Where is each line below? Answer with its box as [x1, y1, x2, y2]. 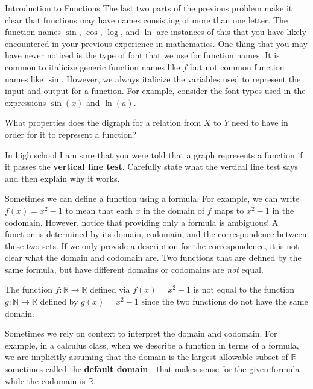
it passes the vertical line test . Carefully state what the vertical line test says [5, 160, 299, 173]
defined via [90, 283, 130, 296]
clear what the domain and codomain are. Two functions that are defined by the [5, 251, 302, 264]
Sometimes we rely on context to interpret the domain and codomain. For [5, 327, 277, 340]
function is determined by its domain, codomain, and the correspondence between [5, 228, 307, 240]
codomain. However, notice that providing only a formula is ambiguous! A [5, 216, 279, 228]
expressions [5, 96, 46, 108]
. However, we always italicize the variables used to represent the [61, 72, 301, 85]
